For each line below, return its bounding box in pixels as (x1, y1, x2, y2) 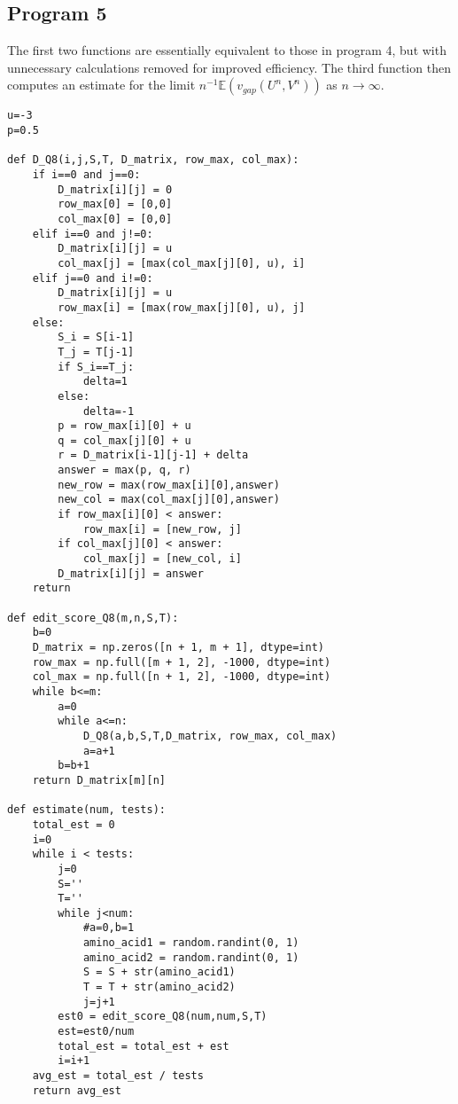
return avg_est (32, 1084, 121, 1097)
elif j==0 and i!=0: (32, 271, 153, 285)
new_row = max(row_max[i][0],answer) (58, 478, 280, 491)
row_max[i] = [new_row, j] (82, 522, 242, 536)
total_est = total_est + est (58, 1039, 229, 1053)
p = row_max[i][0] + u (58, 419, 191, 433)
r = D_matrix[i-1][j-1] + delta (58, 449, 249, 462)
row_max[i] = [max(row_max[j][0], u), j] (58, 301, 306, 314)
